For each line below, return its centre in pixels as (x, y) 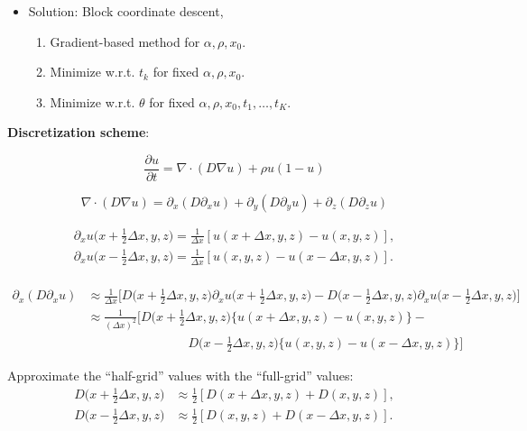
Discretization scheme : (79, 132)
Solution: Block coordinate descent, (126, 11)
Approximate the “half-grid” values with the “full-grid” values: (180, 375)
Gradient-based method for (125, 41)
